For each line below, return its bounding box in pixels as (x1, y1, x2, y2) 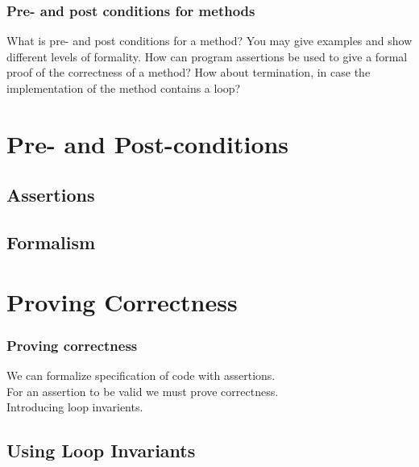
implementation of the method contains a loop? (6, 80, 241, 96)
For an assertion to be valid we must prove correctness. (6, 382, 279, 399)
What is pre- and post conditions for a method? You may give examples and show (6, 32, 413, 49)
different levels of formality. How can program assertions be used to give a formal (6, 48, 408, 65)
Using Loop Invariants (6, 438, 196, 463)
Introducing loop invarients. (6, 398, 143, 415)
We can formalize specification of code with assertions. (6, 367, 276, 384)
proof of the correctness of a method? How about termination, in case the (6, 64, 371, 81)
